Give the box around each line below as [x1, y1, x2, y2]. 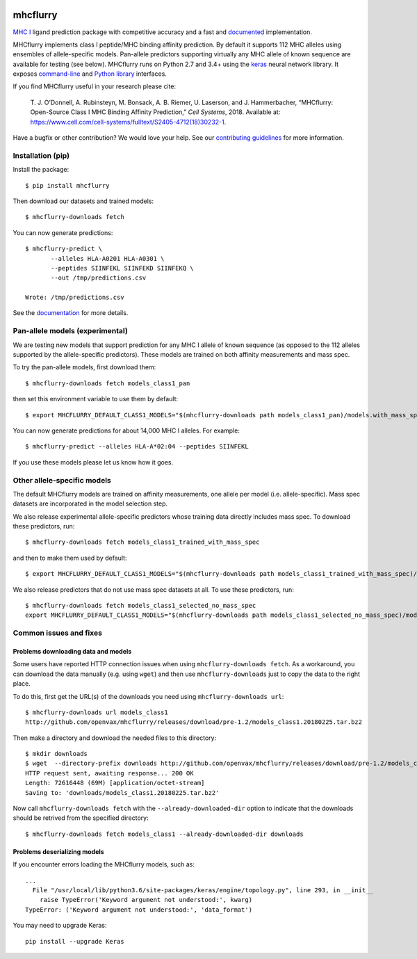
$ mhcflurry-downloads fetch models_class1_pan [25, 379, 190, 387]
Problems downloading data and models [13, 647, 132, 655]
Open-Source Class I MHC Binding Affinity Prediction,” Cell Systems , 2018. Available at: [30, 108, 281, 116]
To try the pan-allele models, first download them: [13, 363, 156, 371]
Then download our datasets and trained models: [13, 197, 154, 205]
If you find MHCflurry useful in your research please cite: [13, 82, 177, 90]
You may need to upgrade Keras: [13, 921, 107, 930]
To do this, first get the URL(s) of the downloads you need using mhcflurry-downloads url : [13, 692, 284, 700]
